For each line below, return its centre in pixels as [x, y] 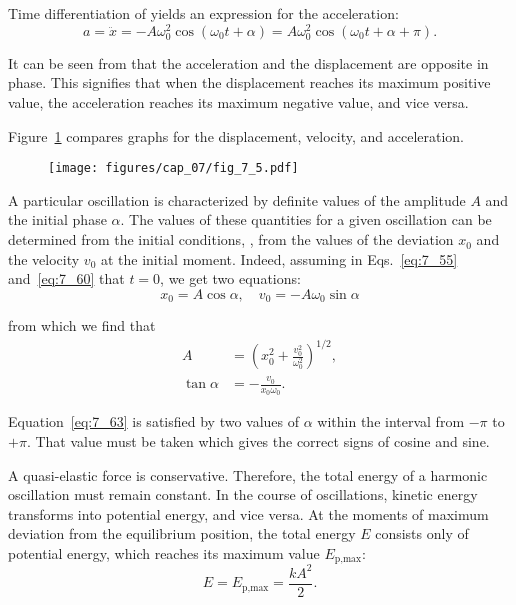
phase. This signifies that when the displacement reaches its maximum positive [249, 82]
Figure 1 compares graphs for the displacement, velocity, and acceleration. [236, 135]
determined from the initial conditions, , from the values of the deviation [231, 239]
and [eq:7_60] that [66, 278]
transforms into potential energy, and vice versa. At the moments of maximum [248, 513]
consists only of [422, 533]
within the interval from [391, 421]
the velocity [44, 258]
